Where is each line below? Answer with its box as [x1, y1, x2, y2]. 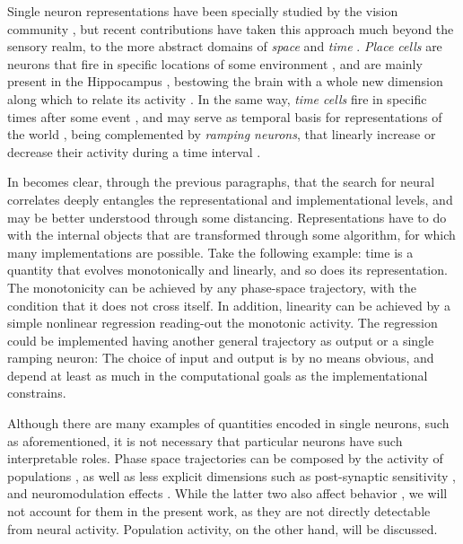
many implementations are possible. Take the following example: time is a [7, 242, 414, 261]
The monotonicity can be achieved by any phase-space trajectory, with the [7, 277, 416, 296]
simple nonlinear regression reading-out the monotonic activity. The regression [7, 313, 438, 332]
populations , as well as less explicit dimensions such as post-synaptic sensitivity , [7, 466, 456, 485]
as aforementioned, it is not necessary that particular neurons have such [7, 431, 403, 450]
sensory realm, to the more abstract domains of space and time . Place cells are [7, 37, 442, 56]
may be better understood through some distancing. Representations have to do [7, 207, 447, 226]
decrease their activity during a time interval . [7, 142, 261, 161]
